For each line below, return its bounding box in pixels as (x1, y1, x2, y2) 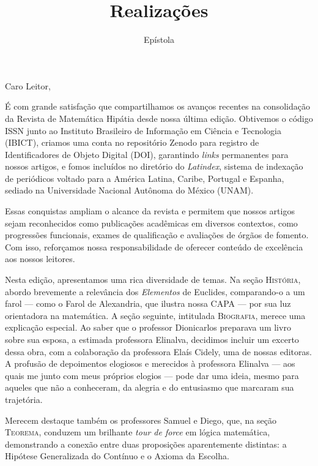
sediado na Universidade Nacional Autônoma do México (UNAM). (5, 184, 254, 197)
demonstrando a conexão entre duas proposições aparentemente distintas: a (5, 437, 287, 450)
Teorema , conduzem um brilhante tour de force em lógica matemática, (5, 426, 270, 438)
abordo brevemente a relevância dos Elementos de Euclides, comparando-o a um (5, 285, 305, 298)
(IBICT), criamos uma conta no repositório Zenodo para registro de (5, 136, 259, 149)
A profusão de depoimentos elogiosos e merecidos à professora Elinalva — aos (5, 357, 295, 370)
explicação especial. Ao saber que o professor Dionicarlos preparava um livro (5, 321, 291, 334)
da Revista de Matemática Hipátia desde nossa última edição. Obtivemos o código (5, 111, 313, 124)
